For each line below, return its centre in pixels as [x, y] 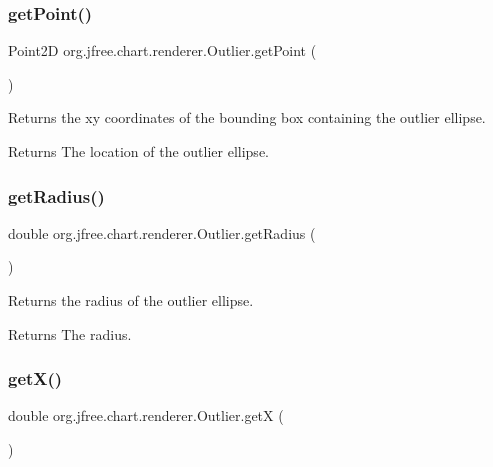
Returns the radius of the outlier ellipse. [131, 300]
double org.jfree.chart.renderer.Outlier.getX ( [146, 415]
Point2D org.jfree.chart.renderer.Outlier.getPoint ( [162, 50]
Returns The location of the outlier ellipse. [138, 151]
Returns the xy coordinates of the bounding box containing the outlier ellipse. [247, 117]
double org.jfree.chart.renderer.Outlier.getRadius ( [162, 232]
